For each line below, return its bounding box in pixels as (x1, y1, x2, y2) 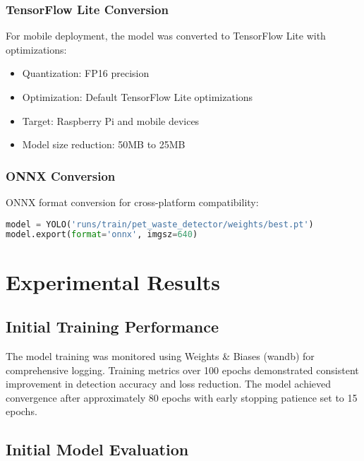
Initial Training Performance (6, 316, 219, 337)
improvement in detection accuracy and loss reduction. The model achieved (6, 376, 332, 391)
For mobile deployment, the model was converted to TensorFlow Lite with (6, 28, 326, 43)
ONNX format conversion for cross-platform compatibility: (6, 195, 259, 209)
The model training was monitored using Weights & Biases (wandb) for (6, 348, 315, 363)
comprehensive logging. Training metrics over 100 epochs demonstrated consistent (6, 362, 359, 377)
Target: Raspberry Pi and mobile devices (22, 113, 200, 128)
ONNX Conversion (6, 167, 116, 184)
